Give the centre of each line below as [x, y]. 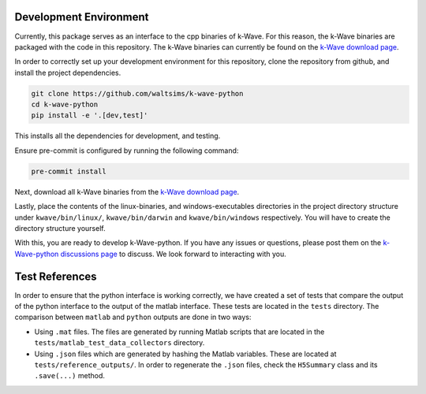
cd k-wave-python [65, 105]
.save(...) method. [70, 376]
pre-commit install [69, 171]
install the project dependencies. [68, 72]
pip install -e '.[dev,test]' [90, 115]
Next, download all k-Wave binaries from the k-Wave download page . [127, 191]
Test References [56, 276]
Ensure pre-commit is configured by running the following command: [127, 151]
